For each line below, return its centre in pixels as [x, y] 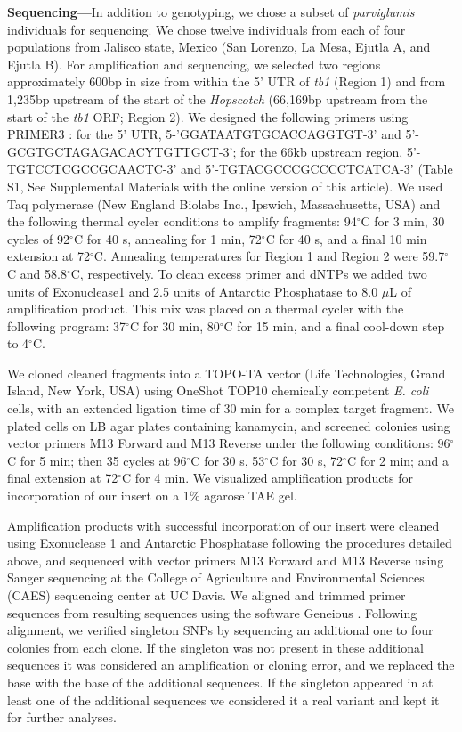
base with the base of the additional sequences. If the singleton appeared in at [220, 682]
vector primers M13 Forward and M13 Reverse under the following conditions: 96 [229, 443]
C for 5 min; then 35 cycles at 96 [97, 460]
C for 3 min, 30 [403, 221]
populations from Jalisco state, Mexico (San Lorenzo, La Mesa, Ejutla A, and [219, 47]
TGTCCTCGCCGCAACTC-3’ [92, 169]
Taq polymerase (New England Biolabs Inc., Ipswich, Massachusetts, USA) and [224, 203]
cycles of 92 [39, 238]
